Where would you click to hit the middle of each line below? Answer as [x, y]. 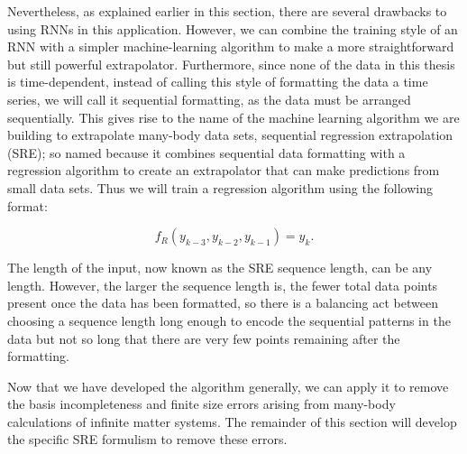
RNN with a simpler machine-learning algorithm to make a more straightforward [231, 46]
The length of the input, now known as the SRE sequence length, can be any [220, 268]
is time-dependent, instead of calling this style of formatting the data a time [218, 82]
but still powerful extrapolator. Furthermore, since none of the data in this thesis [231, 64]
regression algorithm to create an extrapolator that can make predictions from [224, 170]
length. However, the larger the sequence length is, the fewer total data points [223, 285]
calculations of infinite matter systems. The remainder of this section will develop [232, 421]
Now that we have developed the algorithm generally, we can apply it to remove [228, 386]
